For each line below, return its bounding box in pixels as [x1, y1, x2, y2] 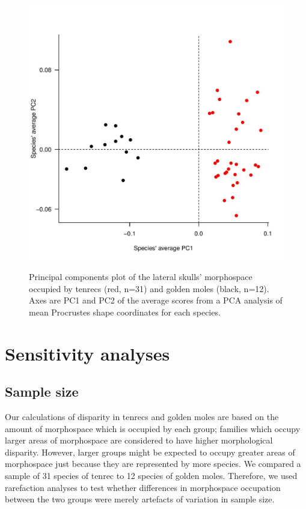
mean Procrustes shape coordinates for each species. [29, 305, 221, 318]
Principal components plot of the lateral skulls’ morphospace [29, 270, 252, 283]
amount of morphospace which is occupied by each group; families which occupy [5, 422, 301, 434]
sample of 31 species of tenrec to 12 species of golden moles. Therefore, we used [5, 469, 298, 482]
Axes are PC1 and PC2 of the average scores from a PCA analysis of [29, 294, 283, 306]
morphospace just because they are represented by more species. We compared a [5, 457, 301, 470]
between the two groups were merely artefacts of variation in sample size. [5, 493, 275, 505]
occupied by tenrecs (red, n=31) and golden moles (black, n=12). [29, 282, 269, 294]
